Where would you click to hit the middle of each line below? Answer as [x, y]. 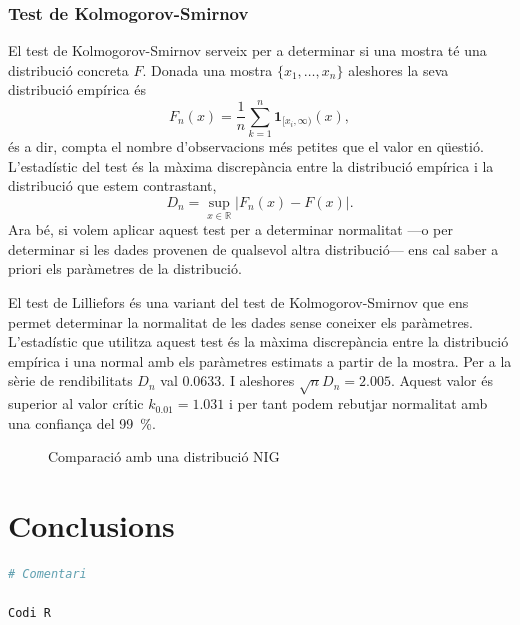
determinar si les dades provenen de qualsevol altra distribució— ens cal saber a [253, 248]
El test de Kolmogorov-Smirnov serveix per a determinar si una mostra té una [247, 50]
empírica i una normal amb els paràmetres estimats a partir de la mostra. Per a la [260, 360]
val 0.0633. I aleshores [227, 380]
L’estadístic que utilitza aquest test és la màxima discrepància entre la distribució [258, 341]
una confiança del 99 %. [82, 422]
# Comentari [47, 573]
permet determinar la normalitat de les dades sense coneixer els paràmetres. [241, 321]
